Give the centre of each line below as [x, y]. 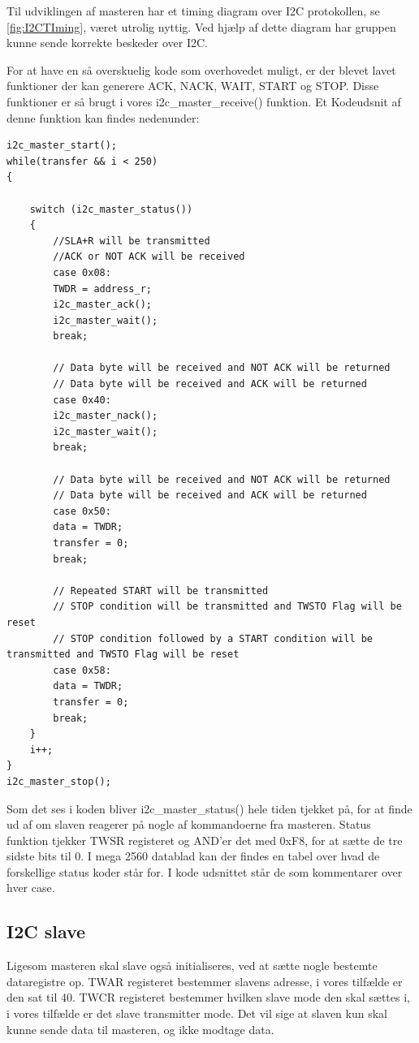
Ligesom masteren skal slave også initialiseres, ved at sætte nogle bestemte [192, 965]
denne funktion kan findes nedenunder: [103, 117]
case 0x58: [82, 670]
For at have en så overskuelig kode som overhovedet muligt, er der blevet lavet [201, 69]
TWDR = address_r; [102, 289]
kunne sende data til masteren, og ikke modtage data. [140, 1029]
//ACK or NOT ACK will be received [149, 257]
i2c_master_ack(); [102, 305]
